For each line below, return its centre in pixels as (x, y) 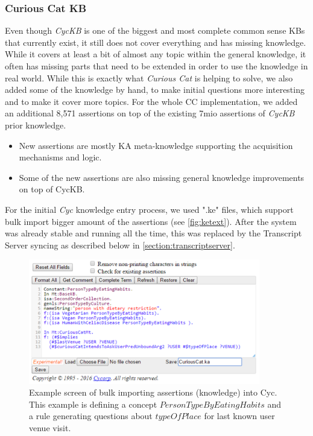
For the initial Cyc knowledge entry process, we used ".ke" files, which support (149, 209)
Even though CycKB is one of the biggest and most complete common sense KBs (155, 30)
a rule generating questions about (91, 416)
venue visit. (50, 427)
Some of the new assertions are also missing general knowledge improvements (162, 177)
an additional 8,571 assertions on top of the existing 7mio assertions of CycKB (150, 113)
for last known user (239, 416)
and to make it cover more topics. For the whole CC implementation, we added (151, 101)
